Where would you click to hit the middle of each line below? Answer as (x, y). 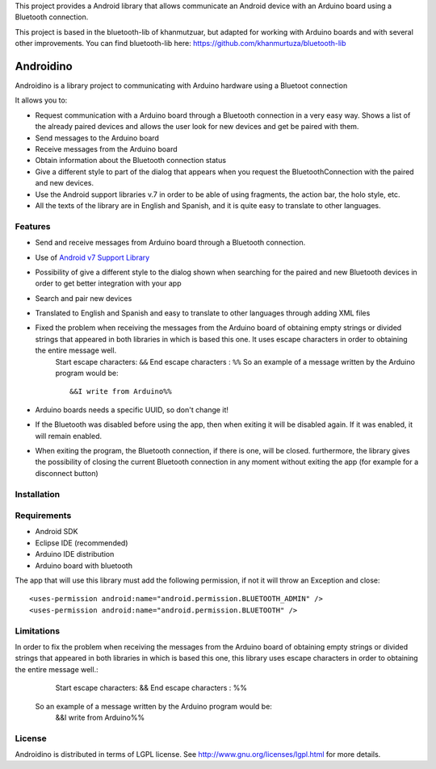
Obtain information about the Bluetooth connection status (130, 161)
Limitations (38, 631)
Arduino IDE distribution (75, 554)
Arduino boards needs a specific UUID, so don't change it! (132, 410)
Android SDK (57, 532)
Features (33, 226)
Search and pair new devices (84, 298)
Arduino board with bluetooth (84, 566)
